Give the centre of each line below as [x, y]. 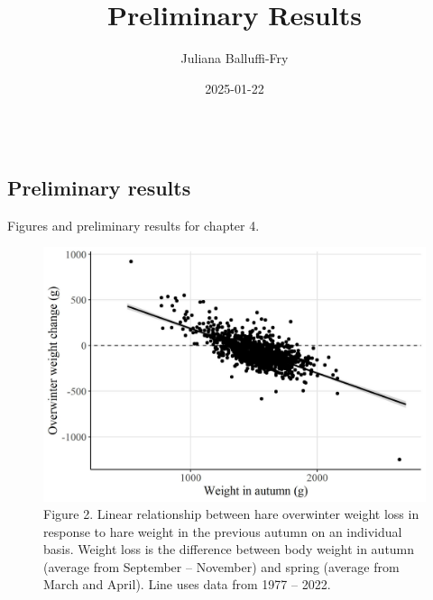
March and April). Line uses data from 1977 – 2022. [187, 584]
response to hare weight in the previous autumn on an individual [223, 531]
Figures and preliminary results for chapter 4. [134, 225]
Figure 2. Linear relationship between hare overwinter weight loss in [231, 514]
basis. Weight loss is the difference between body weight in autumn [229, 549]
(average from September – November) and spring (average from [221, 566]
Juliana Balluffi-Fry [235, 58]
